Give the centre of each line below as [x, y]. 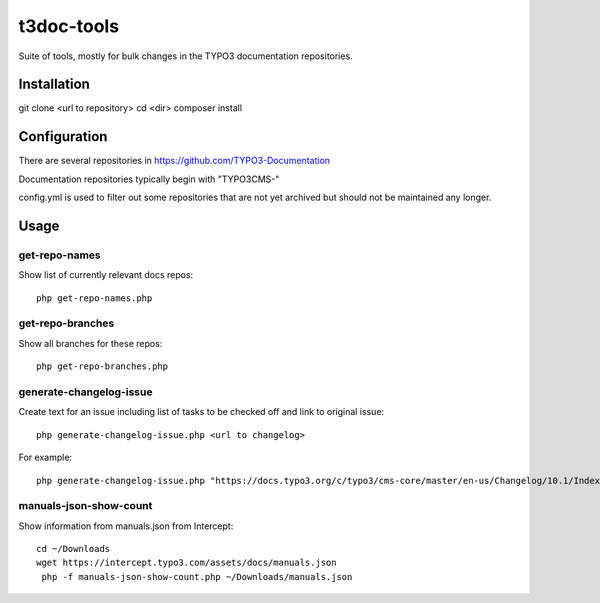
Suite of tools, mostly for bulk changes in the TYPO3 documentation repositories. [186, 56]
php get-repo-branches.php [102, 366]
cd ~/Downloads [73, 549]
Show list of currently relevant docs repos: [106, 275]
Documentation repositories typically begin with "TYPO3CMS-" [149, 179]
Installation [54, 84]
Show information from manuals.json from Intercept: [126, 526]
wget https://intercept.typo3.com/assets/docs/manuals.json [186, 563]
